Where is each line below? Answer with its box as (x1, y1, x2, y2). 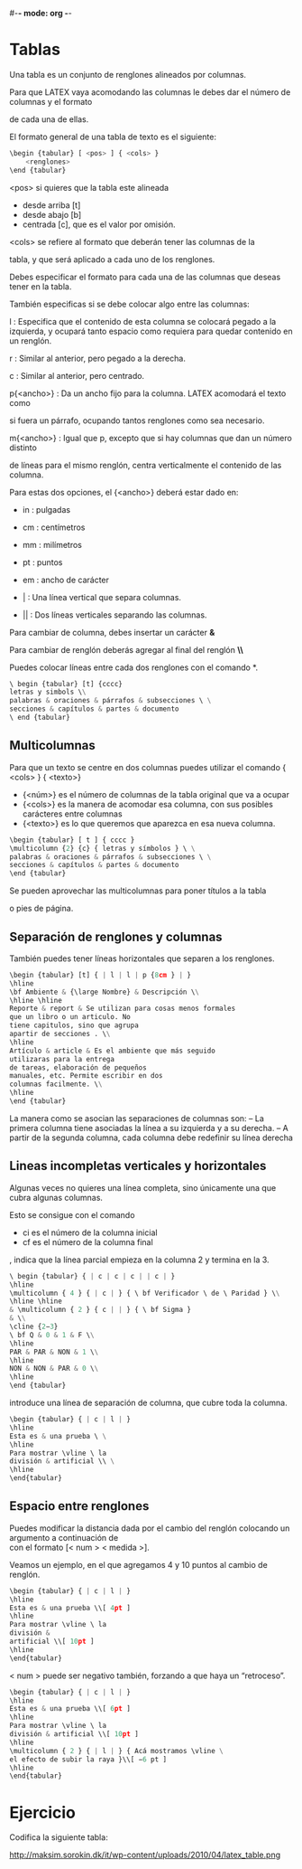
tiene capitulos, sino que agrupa (9, 1021, 140, 1030)
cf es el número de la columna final (22, 1236, 153, 1247)
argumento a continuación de (9, 1532, 119, 1543)
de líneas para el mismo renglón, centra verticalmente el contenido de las (9, 459, 282, 470)
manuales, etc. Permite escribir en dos (9, 1071, 164, 1081)
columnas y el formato (9, 96, 93, 107)
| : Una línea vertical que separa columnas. (22, 591, 182, 602)
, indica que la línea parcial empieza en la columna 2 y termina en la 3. (9, 1254, 270, 1265)
